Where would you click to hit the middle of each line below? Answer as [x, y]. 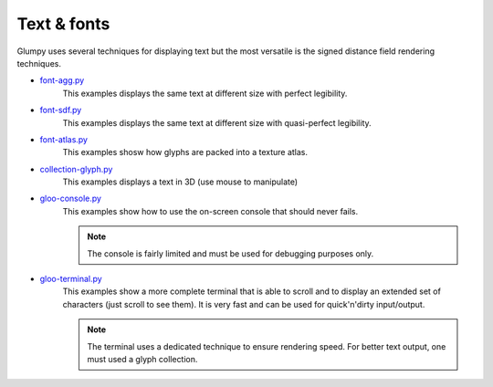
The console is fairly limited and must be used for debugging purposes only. [231, 253]
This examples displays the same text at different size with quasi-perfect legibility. [217, 122]
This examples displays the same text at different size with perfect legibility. [205, 93]
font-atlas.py [64, 139]
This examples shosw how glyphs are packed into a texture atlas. [185, 152]
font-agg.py [62, 80]
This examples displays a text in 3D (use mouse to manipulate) [180, 182]
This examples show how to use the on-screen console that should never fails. [210, 211]
